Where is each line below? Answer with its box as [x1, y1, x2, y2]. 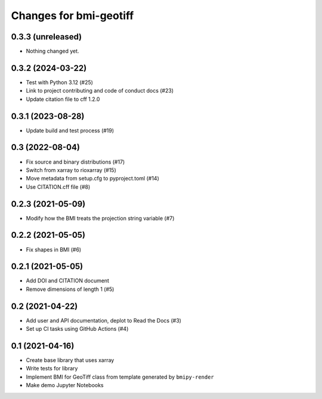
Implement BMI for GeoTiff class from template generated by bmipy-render [26, 373, 215, 380]
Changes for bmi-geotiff [11, 9, 134, 22]
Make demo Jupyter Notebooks [26, 382, 104, 389]
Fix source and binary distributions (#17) [26, 158, 125, 165]
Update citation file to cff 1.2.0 [26, 96, 100, 103]
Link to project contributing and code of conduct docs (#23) [26, 87, 174, 94]
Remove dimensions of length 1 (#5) [26, 286, 114, 293]
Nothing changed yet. [26, 48, 80, 55]
